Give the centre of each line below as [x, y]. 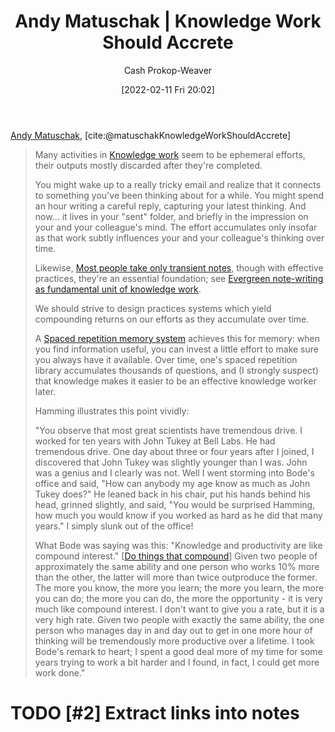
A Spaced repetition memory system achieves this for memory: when [177, 338]
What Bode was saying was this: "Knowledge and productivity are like [178, 545]
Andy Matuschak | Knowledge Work [168, 21]
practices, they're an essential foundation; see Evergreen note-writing [179, 278]
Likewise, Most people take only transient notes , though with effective [179, 267]
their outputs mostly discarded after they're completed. [148, 165]
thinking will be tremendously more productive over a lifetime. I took [174, 641]
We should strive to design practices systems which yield [153, 308]
